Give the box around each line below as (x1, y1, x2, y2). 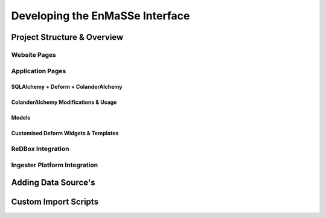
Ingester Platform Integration (11, 161, 98, 169)
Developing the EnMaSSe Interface (11, 9, 190, 22)
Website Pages (11, 50, 57, 59)
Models (11, 114, 31, 121)
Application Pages (11, 66, 66, 75)
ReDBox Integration (11, 145, 69, 153)
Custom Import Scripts (11, 197, 99, 207)
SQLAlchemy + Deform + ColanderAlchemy (11, 83, 123, 91)
